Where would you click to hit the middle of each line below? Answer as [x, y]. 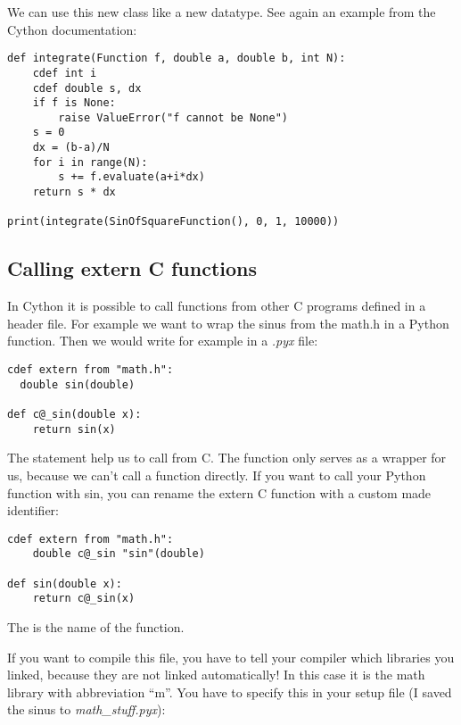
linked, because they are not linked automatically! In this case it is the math [216, 675]
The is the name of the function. [96, 626]
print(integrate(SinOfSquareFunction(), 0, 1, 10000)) [173, 222]
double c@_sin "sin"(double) [119, 554]
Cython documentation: [72, 29]
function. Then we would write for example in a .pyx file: [163, 341]
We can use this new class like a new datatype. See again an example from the [222, 12]
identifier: [33, 510]
